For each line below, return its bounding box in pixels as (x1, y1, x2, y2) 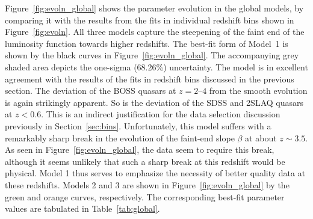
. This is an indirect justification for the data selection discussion (41, 108, 280, 120)
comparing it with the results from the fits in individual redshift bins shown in (5, 13, 294, 26)
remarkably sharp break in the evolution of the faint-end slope (5, 131, 235, 144)
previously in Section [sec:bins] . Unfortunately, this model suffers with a (5, 119, 271, 132)
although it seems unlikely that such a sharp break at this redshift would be (5, 155, 285, 167)
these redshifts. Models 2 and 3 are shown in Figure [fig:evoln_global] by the (5, 178, 290, 191)
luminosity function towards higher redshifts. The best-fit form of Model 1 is (5, 37, 288, 49)
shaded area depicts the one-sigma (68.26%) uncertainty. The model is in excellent (5, 60, 308, 73)
